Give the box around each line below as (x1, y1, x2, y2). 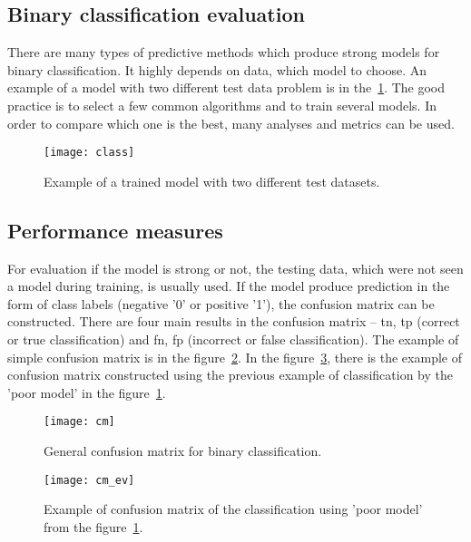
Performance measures (7, 216, 223, 244)
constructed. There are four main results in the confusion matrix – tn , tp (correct (7, 312, 460, 331)
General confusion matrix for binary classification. (44, 441, 322, 460)
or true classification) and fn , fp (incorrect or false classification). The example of (7, 330, 459, 348)
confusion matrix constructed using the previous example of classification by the (7, 365, 453, 384)
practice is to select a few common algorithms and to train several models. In (7, 95, 437, 114)
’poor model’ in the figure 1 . (7, 382, 166, 402)
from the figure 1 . (44, 517, 143, 536)
